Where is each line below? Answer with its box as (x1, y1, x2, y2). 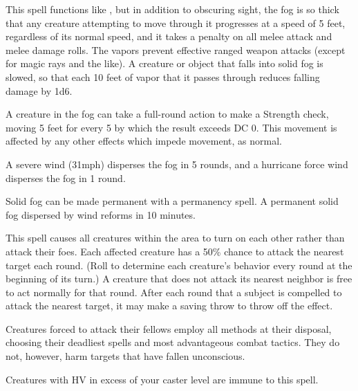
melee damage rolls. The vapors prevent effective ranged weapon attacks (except (6, 42, 346, 57)
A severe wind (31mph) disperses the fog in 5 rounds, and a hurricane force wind (6, 156, 348, 171)
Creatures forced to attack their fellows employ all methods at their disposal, (6, 321, 332, 336)
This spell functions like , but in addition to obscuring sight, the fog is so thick (6, 2, 339, 16)
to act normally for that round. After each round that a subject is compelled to (6, 284, 342, 299)
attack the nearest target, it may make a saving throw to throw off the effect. (6, 298, 333, 313)
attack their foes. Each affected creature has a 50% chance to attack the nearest (6, 244, 344, 258)
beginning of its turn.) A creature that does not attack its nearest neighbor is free (6, 271, 352, 286)
